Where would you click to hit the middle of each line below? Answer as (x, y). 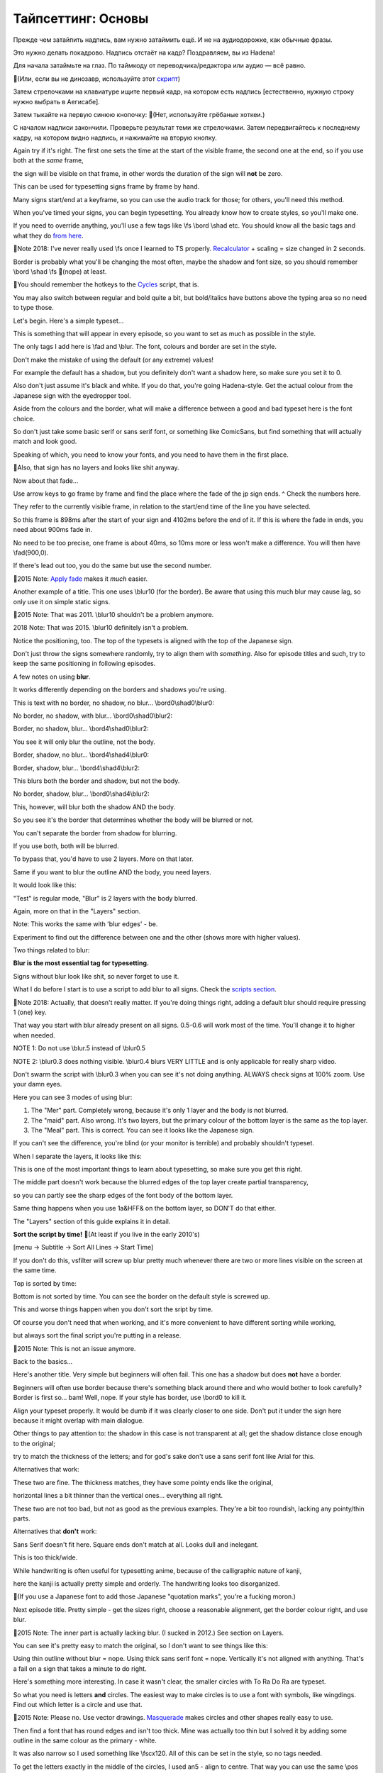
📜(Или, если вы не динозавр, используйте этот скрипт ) (97, 79)
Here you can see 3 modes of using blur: (73, 1097)
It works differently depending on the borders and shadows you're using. (120, 690)
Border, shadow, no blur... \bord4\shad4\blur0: (81, 755)
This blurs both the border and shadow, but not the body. (96, 781)
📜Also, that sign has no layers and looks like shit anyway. (96, 467)
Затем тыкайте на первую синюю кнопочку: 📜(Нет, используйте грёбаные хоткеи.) (139, 114)
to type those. (34, 308)
